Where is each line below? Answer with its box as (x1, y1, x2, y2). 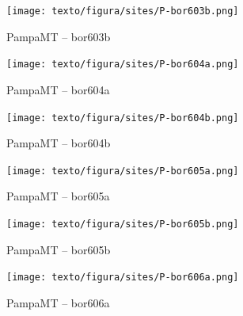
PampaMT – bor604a (6, 81, 110, 97)
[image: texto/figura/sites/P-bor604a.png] (6, 59, 239, 70)
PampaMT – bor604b (6, 135, 111, 151)
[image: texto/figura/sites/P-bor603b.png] (6, 6, 239, 17)
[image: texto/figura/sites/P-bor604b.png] (6, 112, 239, 124)
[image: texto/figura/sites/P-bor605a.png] (6, 165, 239, 177)
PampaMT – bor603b (6, 28, 111, 44)
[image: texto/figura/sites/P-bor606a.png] (6, 272, 239, 284)
